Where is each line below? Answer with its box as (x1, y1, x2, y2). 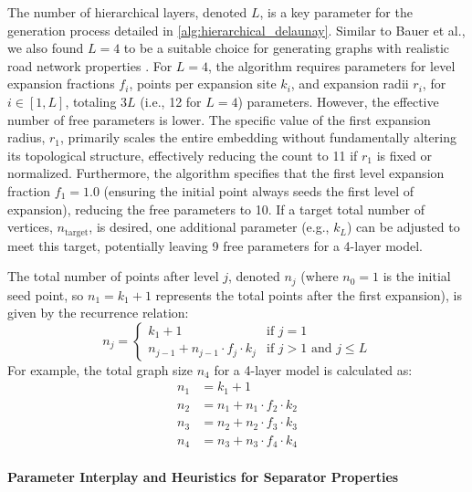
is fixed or (376, 145, 433, 164)
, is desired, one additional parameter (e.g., (89, 217, 330, 236)
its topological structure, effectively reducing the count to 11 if (7, 145, 358, 164)
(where (300, 267, 339, 286)
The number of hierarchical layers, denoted (7, 3, 247, 21)
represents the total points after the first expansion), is (155, 285, 463, 304)
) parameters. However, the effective (237, 91, 439, 110)
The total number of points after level (7, 267, 219, 286)
